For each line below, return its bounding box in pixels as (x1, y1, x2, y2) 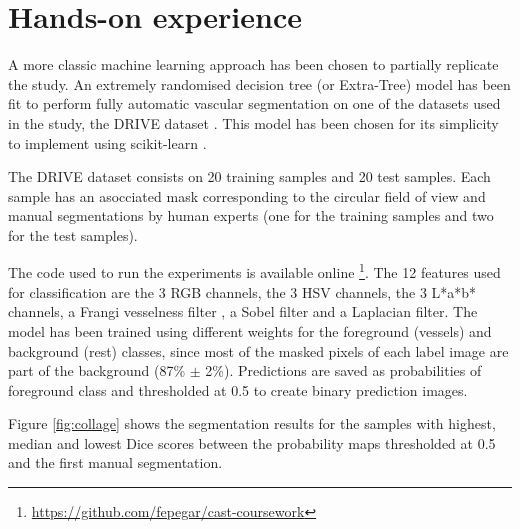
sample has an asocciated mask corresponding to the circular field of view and (8, 185, 486, 206)
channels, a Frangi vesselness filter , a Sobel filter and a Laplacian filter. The (8, 301, 478, 322)
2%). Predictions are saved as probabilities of (205, 360, 482, 381)
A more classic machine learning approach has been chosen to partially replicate (8, 54, 499, 75)
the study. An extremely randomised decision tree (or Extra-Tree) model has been (8, 73, 511, 94)
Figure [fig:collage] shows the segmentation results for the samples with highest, (8, 413, 496, 434)
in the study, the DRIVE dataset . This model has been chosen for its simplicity (8, 112, 499, 133)
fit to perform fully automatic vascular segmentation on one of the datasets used (8, 93, 501, 114)
